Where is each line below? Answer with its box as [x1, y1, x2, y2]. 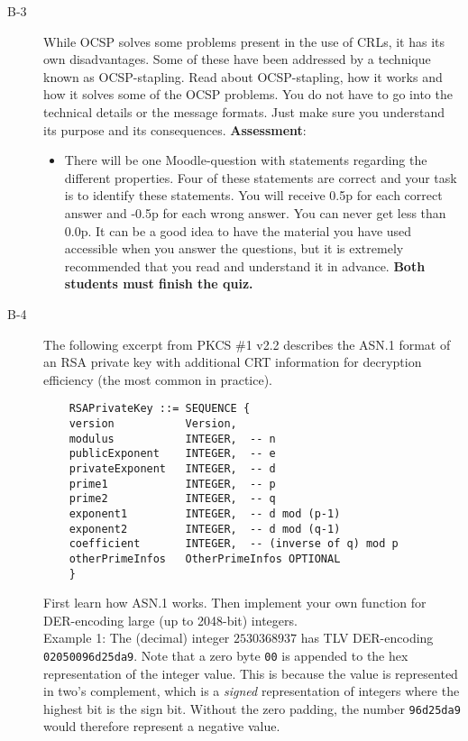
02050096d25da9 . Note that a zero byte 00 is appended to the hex [43, 645, 408, 664]
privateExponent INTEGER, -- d [69, 462, 276, 475]
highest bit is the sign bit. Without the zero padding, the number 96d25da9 [43, 699, 461, 718]
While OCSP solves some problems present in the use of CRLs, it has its [43, 32, 445, 50]
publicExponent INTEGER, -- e [69, 447, 276, 461]
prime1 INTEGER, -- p [69, 477, 276, 490]
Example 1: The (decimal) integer [43, 628, 230, 647]
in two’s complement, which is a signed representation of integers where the [43, 682, 460, 700]
